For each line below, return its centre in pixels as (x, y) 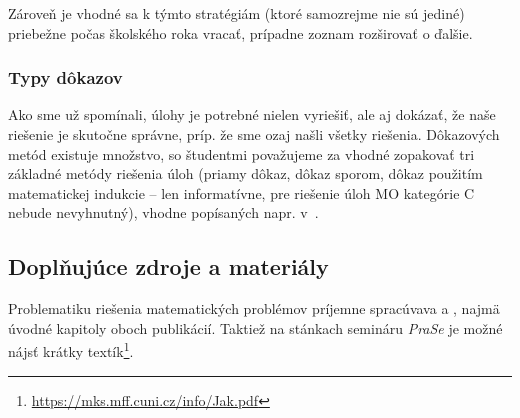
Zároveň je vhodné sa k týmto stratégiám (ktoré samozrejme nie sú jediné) (236, 13)
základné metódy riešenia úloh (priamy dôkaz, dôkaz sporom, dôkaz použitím (245, 173)
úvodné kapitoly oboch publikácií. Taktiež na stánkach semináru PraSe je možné (255, 327)
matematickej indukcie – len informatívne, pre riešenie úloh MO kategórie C (241, 192)
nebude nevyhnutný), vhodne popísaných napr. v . (163, 212)
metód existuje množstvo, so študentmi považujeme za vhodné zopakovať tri (241, 153)
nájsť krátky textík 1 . (71, 350)
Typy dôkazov (65, 77)
